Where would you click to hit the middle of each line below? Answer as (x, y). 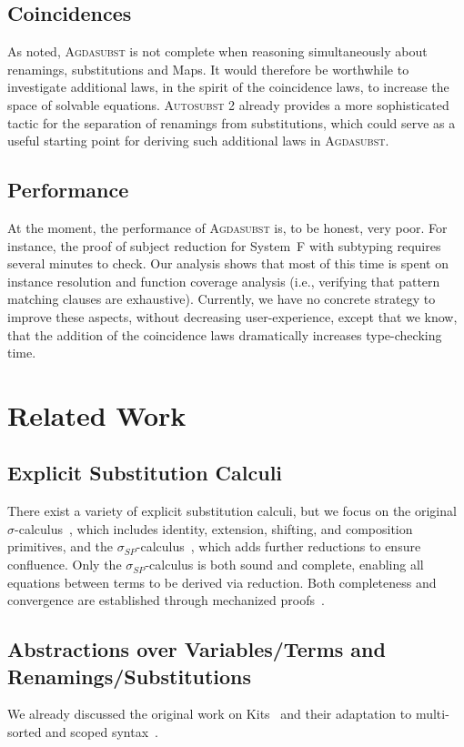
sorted (25, 732)
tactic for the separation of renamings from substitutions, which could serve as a (232, 122)
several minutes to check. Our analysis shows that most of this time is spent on (228, 263)
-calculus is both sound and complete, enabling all (284, 565)
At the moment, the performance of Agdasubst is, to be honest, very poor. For (227, 227)
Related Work (97, 414)
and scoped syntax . (102, 732)
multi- (432, 714)
